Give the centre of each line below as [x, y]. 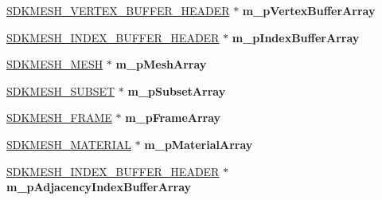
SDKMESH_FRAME [59, 118]
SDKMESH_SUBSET [61, 90]
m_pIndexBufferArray [296, 37]
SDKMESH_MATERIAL [69, 144]
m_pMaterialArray [199, 144]
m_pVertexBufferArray [309, 10]
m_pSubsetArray [177, 90]
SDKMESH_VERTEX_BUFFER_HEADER [118, 10]
